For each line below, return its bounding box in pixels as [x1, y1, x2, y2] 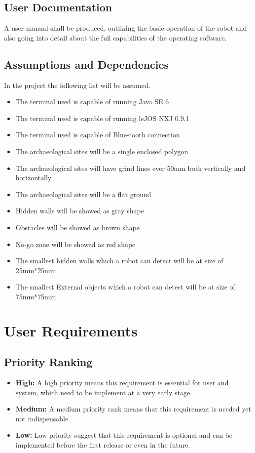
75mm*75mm [15, 291, 56, 301]
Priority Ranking [4, 354, 93, 370]
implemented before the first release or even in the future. [15, 440, 190, 450]
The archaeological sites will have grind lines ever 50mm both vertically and [15, 163, 246, 173]
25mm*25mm [15, 265, 56, 275]
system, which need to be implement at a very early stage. [15, 387, 192, 397]
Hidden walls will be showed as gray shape [15, 206, 144, 216]
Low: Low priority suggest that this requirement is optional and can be [15, 430, 233, 440]
